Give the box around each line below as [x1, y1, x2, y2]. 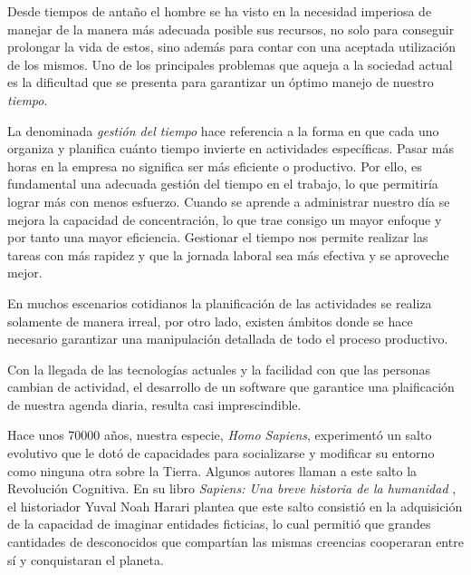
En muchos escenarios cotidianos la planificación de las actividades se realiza [7, 293, 432, 312]
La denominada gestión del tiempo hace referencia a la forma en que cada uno [7, 121, 439, 140]
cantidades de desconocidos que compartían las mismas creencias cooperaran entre [7, 532, 464, 551]
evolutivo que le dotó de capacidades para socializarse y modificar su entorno [7, 443, 435, 463]
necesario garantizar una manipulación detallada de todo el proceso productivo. [7, 329, 448, 348]
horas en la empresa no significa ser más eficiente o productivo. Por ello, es [7, 156, 422, 175]
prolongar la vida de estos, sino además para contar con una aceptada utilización [7, 37, 457, 56]
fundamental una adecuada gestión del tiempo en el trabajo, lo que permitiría [7, 174, 438, 193]
